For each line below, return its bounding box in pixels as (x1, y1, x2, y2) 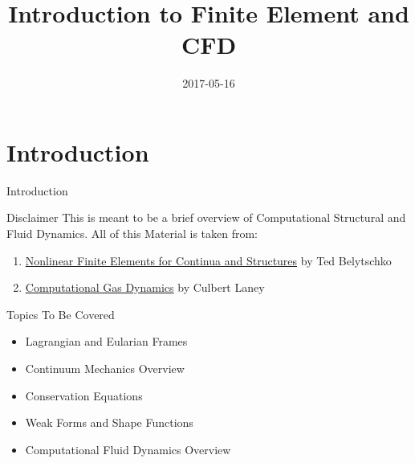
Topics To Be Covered (6, 305, 115, 322)
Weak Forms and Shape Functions (25, 414, 193, 431)
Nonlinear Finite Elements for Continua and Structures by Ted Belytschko (25, 252, 392, 268)
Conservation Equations (25, 387, 143, 404)
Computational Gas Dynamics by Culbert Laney (25, 279, 265, 296)
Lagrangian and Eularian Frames (25, 333, 188, 350)
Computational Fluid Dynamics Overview (25, 440, 231, 457)
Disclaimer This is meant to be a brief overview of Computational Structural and (6, 209, 406, 226)
